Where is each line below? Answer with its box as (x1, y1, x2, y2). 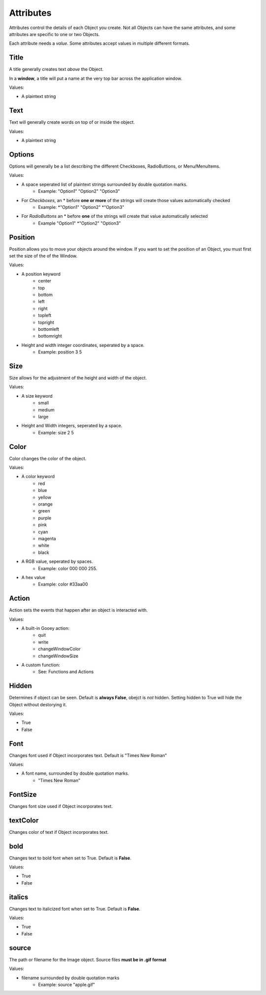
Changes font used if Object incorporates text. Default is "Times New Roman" (9, 752, 167, 758)
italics (9, 892, 29, 901)
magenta (38, 535, 56, 542)
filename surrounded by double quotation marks (21, 975, 120, 981)
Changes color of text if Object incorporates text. (9, 829, 109, 835)
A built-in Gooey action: (21, 625, 70, 631)
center (38, 278, 52, 284)
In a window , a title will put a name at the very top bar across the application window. (9, 75, 182, 81)
